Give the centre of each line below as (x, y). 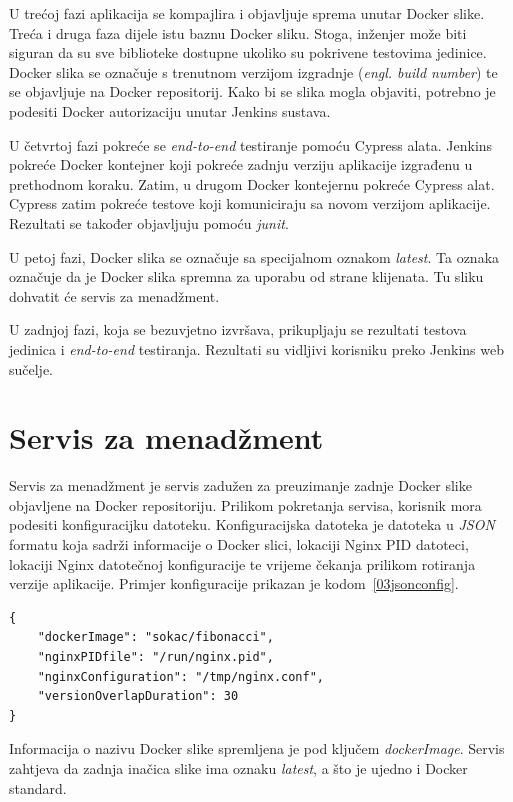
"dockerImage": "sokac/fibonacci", (155, 637)
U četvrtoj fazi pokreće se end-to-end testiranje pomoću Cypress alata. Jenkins (251, 144)
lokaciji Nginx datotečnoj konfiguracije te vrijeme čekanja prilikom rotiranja (242, 563)
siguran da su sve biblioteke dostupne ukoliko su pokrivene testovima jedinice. (248, 52)
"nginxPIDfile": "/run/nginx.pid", (155, 656)
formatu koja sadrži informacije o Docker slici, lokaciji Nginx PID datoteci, (239, 544)
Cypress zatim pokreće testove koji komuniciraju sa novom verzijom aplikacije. (250, 203)
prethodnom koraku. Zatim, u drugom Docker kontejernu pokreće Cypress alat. (252, 183)
